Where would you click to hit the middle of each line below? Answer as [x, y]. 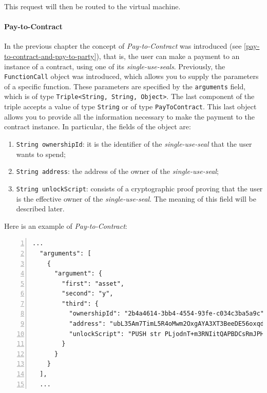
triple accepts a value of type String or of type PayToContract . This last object [130, 106]
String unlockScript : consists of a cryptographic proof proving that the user [139, 188]
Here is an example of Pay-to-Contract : [66, 225]
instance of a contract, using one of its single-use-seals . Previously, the [115, 66]
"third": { [80, 303]
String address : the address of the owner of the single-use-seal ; [117, 171]
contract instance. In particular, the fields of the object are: [98, 126]
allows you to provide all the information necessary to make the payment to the [129, 116]
